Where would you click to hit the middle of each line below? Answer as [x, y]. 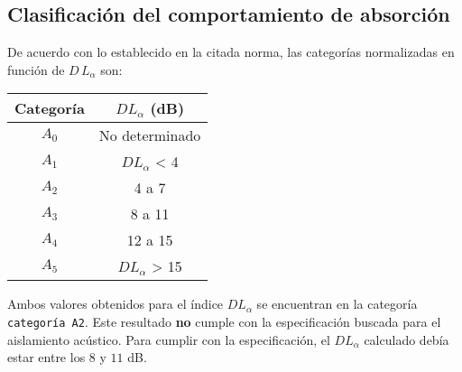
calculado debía [407, 339]
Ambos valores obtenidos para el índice [115, 304]
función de [36, 69]
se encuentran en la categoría [337, 304]
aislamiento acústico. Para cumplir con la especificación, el [169, 339]
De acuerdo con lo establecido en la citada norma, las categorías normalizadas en [231, 52]
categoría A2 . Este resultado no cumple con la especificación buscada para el [224, 321]
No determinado [150, 135]
